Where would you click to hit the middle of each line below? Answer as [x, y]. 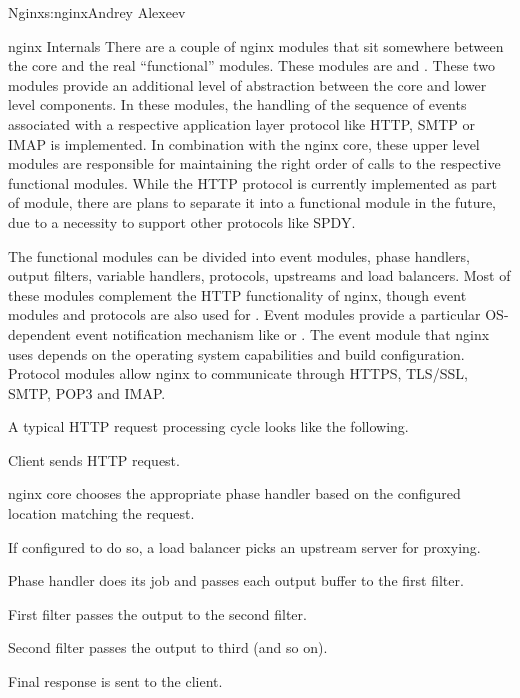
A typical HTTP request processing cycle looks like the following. [208, 426]
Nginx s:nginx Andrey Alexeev [97, 12]
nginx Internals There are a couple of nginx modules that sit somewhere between [256, 45]
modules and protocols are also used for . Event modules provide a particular [244, 314]
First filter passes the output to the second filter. [157, 613]
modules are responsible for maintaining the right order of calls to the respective [254, 163]
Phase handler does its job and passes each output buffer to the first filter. [236, 580]
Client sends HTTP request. [94, 459]
